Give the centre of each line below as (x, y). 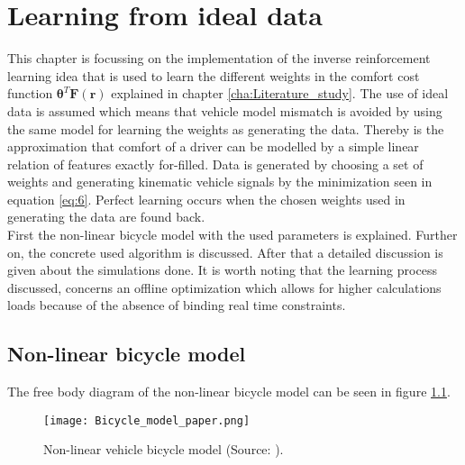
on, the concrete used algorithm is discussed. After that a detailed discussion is (225, 252)
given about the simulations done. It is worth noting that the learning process (222, 270)
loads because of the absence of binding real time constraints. (177, 305)
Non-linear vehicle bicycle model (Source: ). (164, 449)
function (30, 93)
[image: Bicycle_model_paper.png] (147, 420)
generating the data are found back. (106, 217)
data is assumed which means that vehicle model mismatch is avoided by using (225, 110)
